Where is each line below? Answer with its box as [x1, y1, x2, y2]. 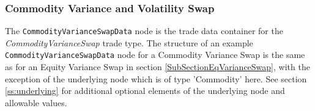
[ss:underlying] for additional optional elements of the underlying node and [5, 84, 285, 97]
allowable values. [5, 96, 67, 109]
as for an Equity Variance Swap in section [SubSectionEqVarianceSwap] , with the [5, 60, 310, 73]
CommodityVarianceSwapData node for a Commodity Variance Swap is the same [5, 48, 305, 61]
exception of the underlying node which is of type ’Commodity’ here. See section [5, 72, 307, 85]
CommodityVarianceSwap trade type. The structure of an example [5, 36, 253, 49]
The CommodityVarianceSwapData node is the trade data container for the [5, 24, 283, 37]
